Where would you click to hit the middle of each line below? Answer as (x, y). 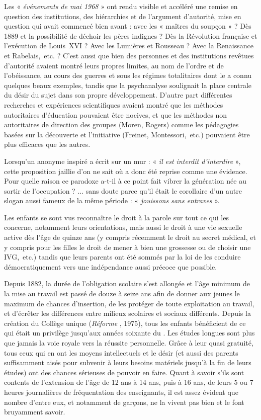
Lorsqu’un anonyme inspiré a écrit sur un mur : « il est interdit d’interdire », (122, 161)
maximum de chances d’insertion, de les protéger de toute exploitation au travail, (129, 303)
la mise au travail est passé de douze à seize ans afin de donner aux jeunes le (122, 293)
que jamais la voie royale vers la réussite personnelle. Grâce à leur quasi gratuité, (129, 343)
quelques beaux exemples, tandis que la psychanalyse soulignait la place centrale (128, 85)
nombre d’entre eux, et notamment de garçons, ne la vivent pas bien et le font (124, 402)
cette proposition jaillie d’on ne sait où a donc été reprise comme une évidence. (126, 171)
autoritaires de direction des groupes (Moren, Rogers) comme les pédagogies (121, 124)
